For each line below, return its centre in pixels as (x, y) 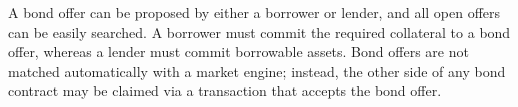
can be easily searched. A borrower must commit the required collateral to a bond (259, 31)
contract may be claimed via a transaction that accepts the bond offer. (225, 90)
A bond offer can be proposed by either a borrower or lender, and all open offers (254, 12)
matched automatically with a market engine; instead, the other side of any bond (257, 70)
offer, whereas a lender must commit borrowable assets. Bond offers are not (238, 51)
